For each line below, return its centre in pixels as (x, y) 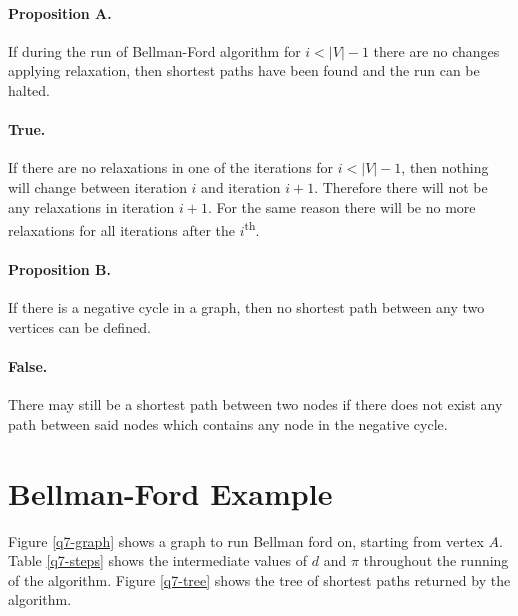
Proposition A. (60, 12)
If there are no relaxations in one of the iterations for (171, 167)
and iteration (241, 186)
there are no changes (436, 50)
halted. (29, 89)
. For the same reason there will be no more (341, 206)
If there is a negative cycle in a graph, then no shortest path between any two (246, 307)
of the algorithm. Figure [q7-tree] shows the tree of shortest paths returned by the (259, 579)
